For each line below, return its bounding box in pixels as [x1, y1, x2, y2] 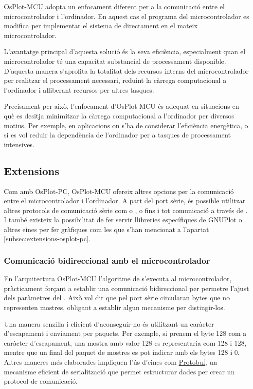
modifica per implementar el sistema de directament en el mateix [4, 20, 198, 31]
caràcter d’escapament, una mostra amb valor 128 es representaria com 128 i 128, [4, 337, 247, 348]
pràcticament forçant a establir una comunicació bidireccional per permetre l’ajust [4, 283, 249, 293]
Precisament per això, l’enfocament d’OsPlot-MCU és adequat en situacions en [4, 101, 239, 111]
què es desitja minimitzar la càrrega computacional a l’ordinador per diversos [4, 110, 235, 120]
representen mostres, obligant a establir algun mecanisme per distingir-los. [4, 302, 225, 312]
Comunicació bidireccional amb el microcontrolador [4, 254, 210, 266]
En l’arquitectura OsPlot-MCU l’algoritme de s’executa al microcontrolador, [4, 273, 232, 284]
